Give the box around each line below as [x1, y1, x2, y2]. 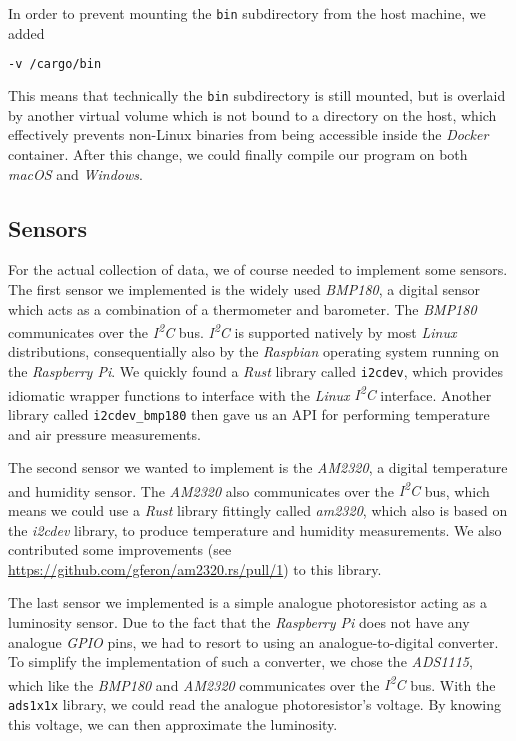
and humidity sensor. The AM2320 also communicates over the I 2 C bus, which [8, 477, 490, 501]
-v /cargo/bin [8, 57, 102, 72]
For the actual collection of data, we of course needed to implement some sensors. [8, 259, 508, 280]
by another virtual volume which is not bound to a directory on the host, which [8, 104, 497, 125]
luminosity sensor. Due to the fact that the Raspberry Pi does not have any [8, 611, 470, 632]
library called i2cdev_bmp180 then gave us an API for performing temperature [8, 403, 490, 424]
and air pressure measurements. [8, 423, 201, 444]
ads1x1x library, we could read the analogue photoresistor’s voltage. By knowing [8, 693, 501, 714]
